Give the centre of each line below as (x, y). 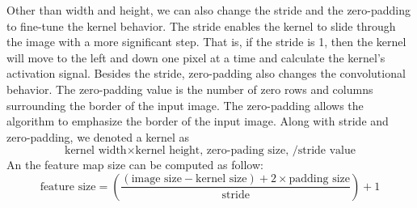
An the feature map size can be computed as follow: (135, 165)
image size (156, 179)
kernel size (221, 179)
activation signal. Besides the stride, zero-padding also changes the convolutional (206, 73)
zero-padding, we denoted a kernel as (98, 136)
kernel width (96, 151)
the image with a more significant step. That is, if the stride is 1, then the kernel (206, 42)
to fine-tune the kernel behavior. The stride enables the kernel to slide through (201, 25)
